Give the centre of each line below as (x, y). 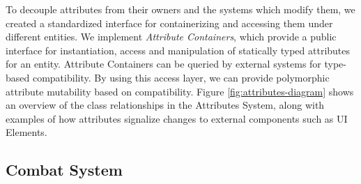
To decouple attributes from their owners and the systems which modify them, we (180, 9)
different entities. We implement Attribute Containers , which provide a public (171, 37)
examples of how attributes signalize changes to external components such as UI (177, 118)
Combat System (64, 170)
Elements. (26, 132)
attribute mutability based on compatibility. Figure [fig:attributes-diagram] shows (180, 91)
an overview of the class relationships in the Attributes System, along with (165, 105)
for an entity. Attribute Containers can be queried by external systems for (163, 64)
